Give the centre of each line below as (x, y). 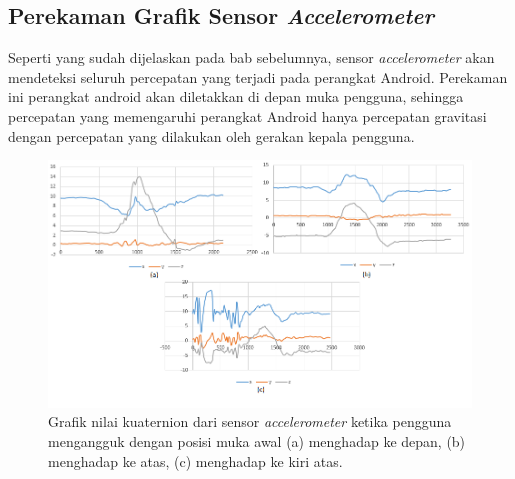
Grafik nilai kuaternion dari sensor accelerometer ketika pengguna (250, 421)
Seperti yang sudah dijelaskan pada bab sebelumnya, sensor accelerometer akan (251, 57)
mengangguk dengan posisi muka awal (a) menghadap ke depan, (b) (257, 441)
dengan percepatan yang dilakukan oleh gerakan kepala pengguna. (211, 135)
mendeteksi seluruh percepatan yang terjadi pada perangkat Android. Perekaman (258, 76)
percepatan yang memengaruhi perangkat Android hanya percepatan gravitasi (247, 115)
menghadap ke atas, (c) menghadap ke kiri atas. (195, 460)
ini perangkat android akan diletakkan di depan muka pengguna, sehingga (236, 96)
